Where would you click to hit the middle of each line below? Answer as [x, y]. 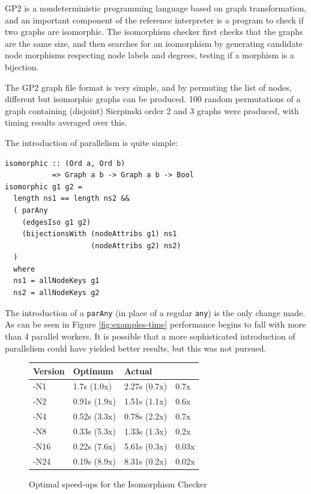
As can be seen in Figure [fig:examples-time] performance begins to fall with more [155, 324]
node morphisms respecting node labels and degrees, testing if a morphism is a [149, 55]
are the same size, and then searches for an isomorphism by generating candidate [154, 43]
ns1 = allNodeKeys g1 [56, 281]
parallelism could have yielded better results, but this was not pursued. [136, 348]
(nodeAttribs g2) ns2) [136, 245]
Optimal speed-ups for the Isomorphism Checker [118, 483]
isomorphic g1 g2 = [44, 187]
